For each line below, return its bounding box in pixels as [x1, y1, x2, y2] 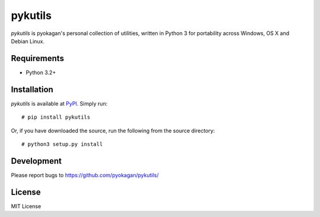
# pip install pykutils [21, 114, 91, 121]
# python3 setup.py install [21, 141, 103, 148]
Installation [11, 84, 53, 94]
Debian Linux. [11, 37, 44, 44]
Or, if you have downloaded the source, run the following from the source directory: [11, 127, 215, 134]
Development [11, 156, 62, 166]
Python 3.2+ [25, 69, 56, 76]
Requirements [11, 53, 65, 63]
